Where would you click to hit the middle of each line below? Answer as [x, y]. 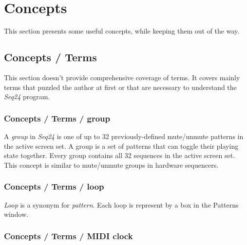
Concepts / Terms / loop [54, 186]
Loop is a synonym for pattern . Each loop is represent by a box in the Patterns [121, 204]
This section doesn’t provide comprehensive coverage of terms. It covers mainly [122, 77]
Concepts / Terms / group [57, 118]
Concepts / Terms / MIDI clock [68, 236]
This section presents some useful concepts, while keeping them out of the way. [122, 31]
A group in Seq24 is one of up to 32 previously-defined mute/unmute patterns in [124, 136]
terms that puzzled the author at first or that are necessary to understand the [120, 87]
